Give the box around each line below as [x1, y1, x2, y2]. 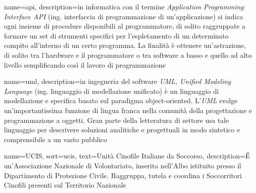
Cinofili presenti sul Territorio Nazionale [4, 180, 126, 190]
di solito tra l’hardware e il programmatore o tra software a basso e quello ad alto [4, 49, 252, 60]
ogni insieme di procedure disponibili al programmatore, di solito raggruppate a [4, 21, 246, 31]
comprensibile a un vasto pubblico [4, 134, 107, 144]
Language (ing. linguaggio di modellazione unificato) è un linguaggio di [4, 85, 219, 96]
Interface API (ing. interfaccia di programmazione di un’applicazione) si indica [4, 11, 243, 21]
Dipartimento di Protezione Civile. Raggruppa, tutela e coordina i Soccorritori [4, 170, 242, 180]
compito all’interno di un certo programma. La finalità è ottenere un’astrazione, [4, 40, 246, 50]
